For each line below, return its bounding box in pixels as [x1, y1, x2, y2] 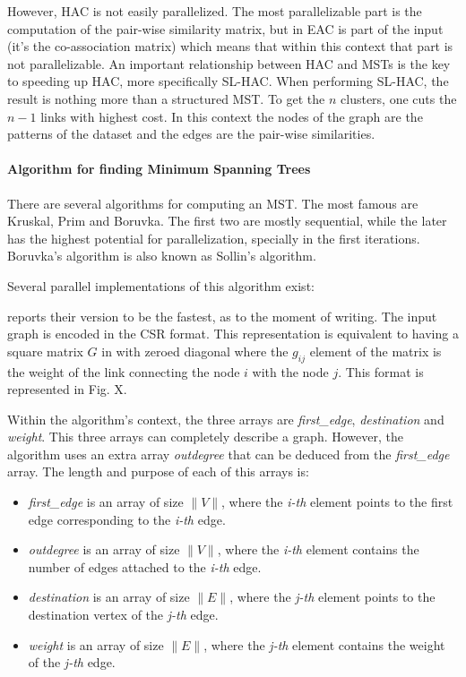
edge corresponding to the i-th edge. [28, 510, 226, 528]
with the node [252, 362, 329, 381]
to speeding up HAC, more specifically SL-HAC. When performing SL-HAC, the [7, 72, 449, 90]
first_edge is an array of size [28, 493, 184, 511]
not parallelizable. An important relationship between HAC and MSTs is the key [7, 54, 451, 73]
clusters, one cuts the [341, 89, 457, 107]
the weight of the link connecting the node [7, 362, 240, 381]
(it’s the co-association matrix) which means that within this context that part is [7, 37, 453, 56]
